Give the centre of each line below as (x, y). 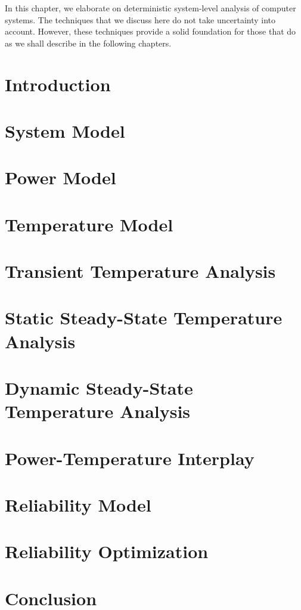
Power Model (60, 177)
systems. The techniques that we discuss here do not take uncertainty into (140, 19)
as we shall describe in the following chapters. (88, 43)
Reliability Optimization (107, 551)
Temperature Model (89, 224)
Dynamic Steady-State (99, 388)
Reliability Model (78, 504)
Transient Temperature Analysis (140, 271)
